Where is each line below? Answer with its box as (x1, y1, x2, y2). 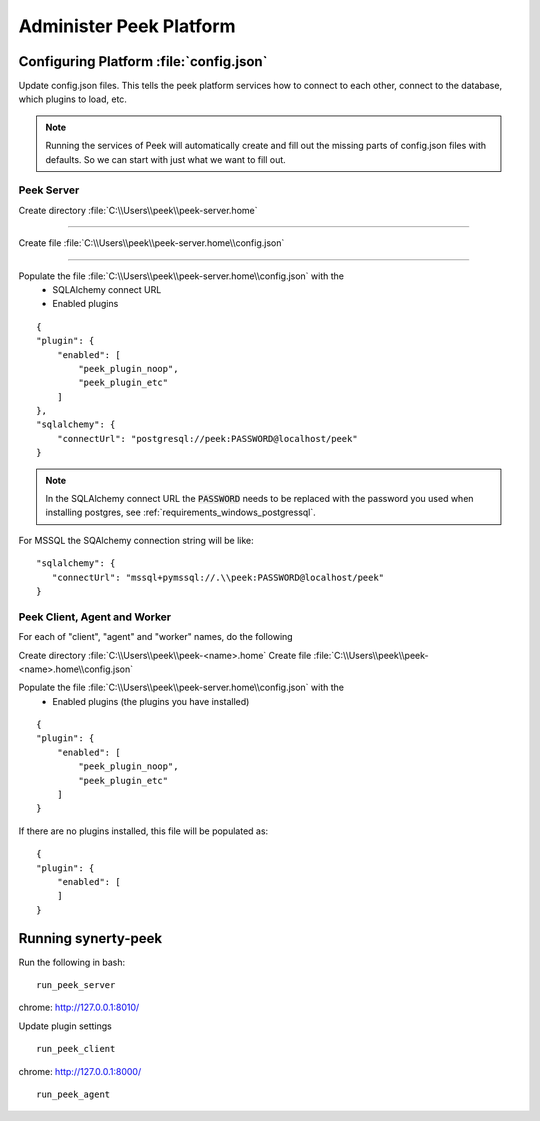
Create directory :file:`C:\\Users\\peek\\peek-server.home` (18, 204, 258, 216)
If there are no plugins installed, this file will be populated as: (18, 825, 269, 837)
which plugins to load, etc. (18, 93, 127, 105)
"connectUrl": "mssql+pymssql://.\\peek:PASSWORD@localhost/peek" (51, 571, 385, 583)
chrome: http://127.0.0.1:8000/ (18, 1065, 142, 1077)
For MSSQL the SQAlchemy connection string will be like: (18, 534, 254, 546)
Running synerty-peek (18, 930, 163, 947)
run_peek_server (36, 980, 116, 991)
